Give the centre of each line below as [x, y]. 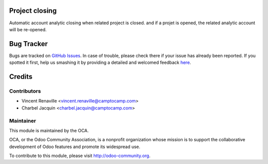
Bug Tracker [29, 44]
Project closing [33, 11]
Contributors [25, 91]
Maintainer [23, 120]
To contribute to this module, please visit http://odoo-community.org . [80, 156]
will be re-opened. [28, 29]
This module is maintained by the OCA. [49, 130]
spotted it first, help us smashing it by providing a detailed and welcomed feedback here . [100, 62]
